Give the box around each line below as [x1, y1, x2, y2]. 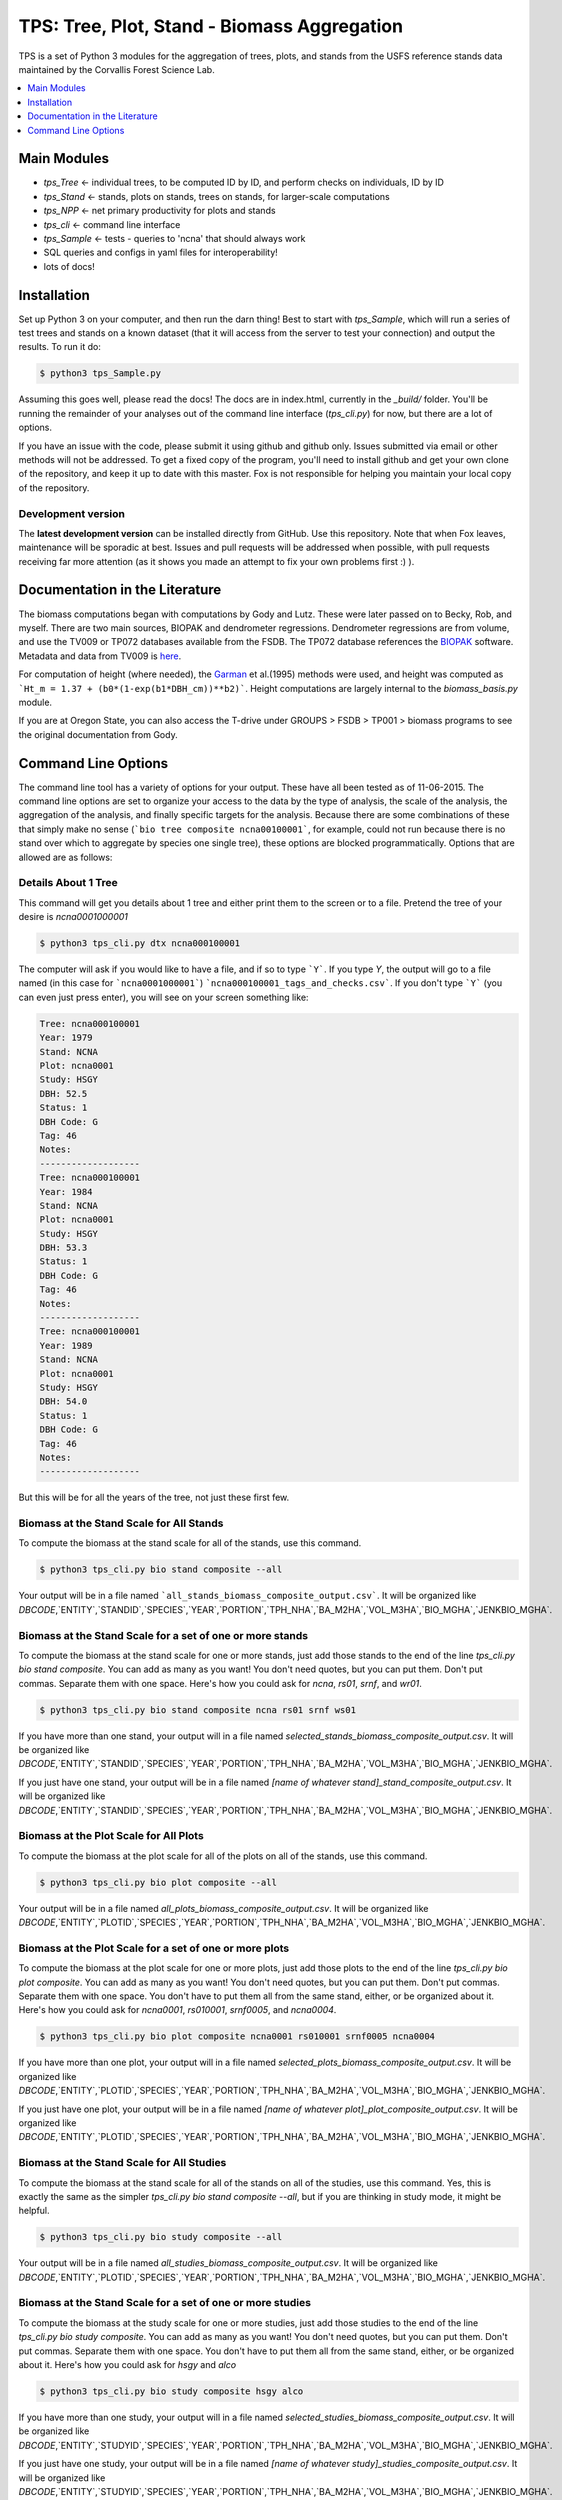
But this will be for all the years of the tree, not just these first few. [18, 1491, 290, 1504]
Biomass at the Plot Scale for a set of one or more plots [18, 1941, 290, 1955]
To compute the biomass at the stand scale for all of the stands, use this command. [18, 1537, 362, 1549]
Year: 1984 [39, 1186, 93, 1197]
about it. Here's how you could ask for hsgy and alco [18, 2358, 237, 2370]
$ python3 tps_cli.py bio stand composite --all [39, 1564, 283, 1575]
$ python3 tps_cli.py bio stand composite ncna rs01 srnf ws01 [39, 1704, 357, 1715]
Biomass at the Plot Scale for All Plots [18, 1829, 204, 1843]
